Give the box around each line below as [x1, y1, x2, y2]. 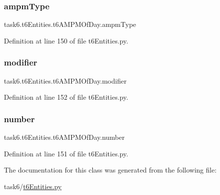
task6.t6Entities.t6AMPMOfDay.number [4, 132, 125, 142]
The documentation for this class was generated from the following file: [4, 165, 217, 175]
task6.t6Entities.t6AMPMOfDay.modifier [4, 75, 127, 86]
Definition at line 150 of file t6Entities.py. [4, 35, 129, 45]
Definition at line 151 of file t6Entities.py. [4, 148, 129, 158]
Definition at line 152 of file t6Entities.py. [4, 92, 129, 102]
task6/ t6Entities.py [4, 181, 62, 191]
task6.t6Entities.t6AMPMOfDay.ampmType [4, 19, 136, 29]
